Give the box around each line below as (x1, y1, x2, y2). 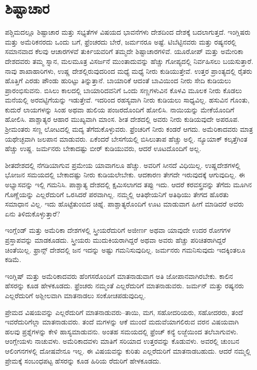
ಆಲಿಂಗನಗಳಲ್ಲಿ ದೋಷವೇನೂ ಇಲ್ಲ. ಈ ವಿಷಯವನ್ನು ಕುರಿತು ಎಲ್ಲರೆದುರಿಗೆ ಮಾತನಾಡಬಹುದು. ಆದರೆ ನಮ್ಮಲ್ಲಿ (5, 345, 251, 356)
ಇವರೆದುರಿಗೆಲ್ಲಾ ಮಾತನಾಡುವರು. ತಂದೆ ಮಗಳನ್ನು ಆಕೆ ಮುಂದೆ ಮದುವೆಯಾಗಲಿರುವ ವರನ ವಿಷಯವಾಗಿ (5, 317, 239, 327)
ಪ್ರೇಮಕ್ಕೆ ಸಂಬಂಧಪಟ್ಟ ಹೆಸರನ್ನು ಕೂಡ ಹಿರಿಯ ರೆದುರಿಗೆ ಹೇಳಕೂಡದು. (5, 355, 161, 366)
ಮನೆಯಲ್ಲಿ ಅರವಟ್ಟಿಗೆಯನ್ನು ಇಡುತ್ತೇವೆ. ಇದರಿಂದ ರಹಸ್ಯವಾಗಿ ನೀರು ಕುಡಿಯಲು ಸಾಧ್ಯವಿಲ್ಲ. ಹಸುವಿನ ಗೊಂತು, (5, 95, 250, 105)
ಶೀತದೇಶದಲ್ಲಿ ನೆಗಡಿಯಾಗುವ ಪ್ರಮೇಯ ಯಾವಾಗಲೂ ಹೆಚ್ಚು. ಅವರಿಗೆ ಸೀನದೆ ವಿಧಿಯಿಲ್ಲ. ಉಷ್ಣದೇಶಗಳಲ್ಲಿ (5, 159, 241, 170)
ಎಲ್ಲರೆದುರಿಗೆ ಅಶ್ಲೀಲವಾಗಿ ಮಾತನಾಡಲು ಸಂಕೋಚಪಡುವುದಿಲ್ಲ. (5, 290, 146, 300)
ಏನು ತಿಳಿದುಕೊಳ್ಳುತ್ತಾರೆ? (5, 208, 60, 218)
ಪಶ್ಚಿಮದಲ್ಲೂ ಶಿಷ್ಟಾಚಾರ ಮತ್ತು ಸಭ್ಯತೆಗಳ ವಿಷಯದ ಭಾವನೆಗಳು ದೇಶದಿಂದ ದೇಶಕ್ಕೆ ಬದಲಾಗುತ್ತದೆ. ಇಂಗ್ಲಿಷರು (5, 27, 251, 37)
